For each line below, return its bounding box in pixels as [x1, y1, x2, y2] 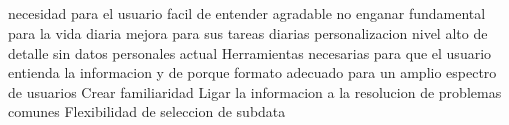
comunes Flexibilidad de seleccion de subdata [8, 101, 286, 122]
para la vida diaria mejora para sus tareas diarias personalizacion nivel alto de [8, 22, 488, 43]
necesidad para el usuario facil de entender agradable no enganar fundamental [8, 3, 486, 24]
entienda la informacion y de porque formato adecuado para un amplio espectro [8, 62, 497, 83]
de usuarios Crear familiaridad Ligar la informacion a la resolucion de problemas [8, 81, 502, 102]
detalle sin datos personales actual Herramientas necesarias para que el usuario [8, 42, 492, 63]
